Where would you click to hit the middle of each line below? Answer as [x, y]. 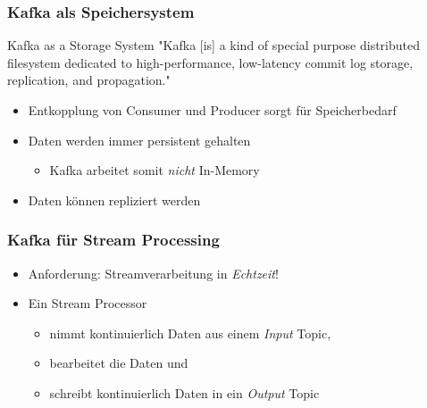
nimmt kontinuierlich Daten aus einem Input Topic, [190, 333]
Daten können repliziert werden [114, 200]
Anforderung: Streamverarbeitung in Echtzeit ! [153, 273]
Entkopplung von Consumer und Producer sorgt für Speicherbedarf [212, 110]
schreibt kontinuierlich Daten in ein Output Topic [184, 392]
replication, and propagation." [89, 80]
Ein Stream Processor [88, 303]
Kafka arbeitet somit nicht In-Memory [155, 170]
